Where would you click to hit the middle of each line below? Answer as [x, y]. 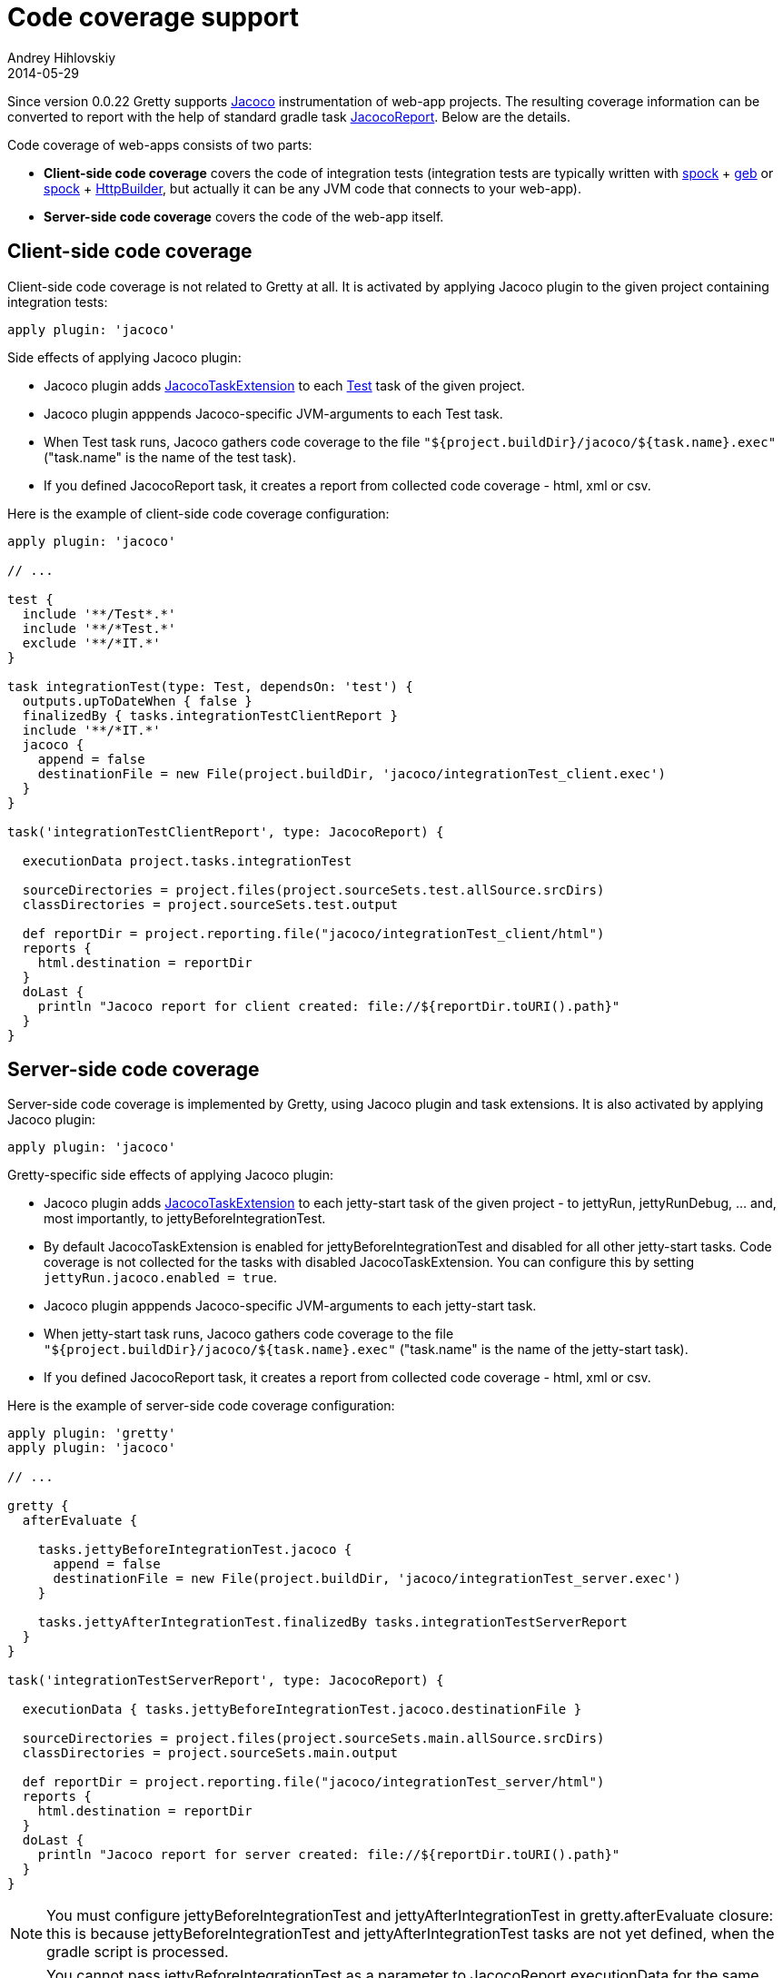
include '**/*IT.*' [91, 730]
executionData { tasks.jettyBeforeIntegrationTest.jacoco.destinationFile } [302, 1710]
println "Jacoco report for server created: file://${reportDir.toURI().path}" [329, 1855]
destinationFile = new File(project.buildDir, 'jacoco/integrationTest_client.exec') [352, 773]
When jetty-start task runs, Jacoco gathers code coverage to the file [249, 1334]
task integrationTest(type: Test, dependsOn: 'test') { [210, 686]
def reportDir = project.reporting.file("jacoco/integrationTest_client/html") [313, 933]
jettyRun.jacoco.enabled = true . [160, 1278]
